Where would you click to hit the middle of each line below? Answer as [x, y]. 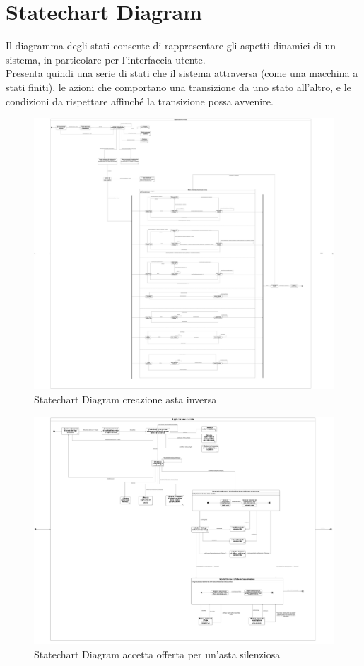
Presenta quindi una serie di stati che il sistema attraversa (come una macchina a [182, 73]
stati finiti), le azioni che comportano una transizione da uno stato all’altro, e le [178, 87]
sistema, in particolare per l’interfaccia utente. [106, 59]
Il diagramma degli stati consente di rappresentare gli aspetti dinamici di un [171, 46]
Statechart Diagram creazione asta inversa [125, 399]
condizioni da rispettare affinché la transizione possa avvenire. [140, 101]
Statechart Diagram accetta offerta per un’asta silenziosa [157, 654]
